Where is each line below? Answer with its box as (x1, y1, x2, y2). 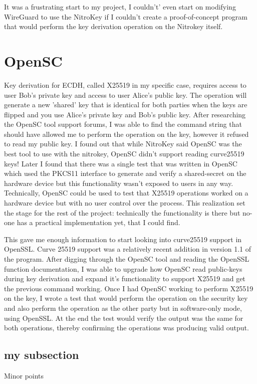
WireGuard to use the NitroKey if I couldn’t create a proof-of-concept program (4, 11, 247, 22)
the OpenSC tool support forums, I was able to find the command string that (4, 119, 242, 129)
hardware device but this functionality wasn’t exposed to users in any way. (4, 177, 233, 188)
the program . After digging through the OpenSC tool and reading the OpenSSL (4, 254, 249, 264)
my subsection (4, 347, 79, 362)
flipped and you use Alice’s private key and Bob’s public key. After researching (4, 109, 246, 119)
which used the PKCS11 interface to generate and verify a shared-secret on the (4, 168, 246, 178)
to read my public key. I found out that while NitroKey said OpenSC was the (4, 138, 242, 149)
